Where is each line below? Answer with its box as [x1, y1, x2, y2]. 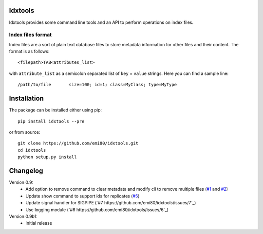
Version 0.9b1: [9, 213, 38, 219]
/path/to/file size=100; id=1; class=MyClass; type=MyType [18, 82, 177, 88]
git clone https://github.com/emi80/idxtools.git [18, 141, 139, 146]
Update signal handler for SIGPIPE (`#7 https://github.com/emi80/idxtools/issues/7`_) [25, 200, 196, 206]
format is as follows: [9, 49, 50, 54]
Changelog [9, 166, 43, 175]
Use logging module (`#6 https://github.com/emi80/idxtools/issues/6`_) [25, 207, 169, 213]
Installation [9, 94, 44, 103]
